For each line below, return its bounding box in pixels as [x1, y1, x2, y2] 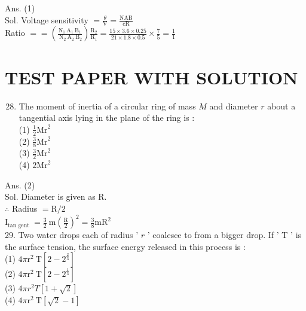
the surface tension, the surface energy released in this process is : [5, 240, 246, 252]
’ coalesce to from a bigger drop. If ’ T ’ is [147, 228, 302, 241]
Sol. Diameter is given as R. [5, 190, 107, 203]
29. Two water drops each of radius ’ [5, 228, 139, 241]
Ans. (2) [5, 178, 35, 191]
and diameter [209, 99, 258, 112]
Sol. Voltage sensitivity [5, 13, 88, 26]
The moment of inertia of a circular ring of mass [19, 99, 196, 112]
